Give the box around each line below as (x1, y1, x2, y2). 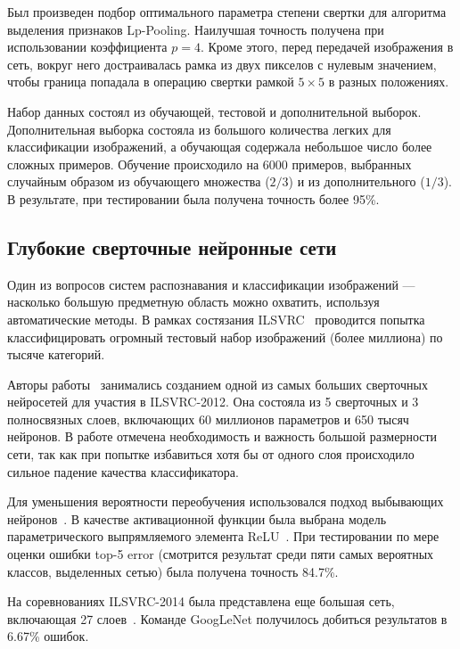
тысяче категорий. (7, 345, 105, 364)
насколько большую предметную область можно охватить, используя (7, 292, 380, 311)
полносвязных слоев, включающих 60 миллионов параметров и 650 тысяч (7, 409, 409, 428)
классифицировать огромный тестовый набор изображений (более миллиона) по (7, 327, 443, 346)
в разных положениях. (328, 72, 449, 91)
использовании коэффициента (7, 37, 168, 56)
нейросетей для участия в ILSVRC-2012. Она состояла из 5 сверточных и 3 (7, 392, 419, 411)
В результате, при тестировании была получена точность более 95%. (7, 189, 380, 208)
